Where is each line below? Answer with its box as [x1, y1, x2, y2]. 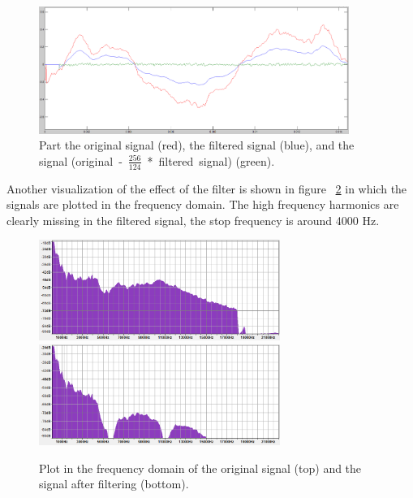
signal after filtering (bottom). [39, 475, 189, 492]
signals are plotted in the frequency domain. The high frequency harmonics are [6, 196, 399, 213]
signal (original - [39, 152, 123, 169]
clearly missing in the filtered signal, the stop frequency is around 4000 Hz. [6, 211, 380, 228]
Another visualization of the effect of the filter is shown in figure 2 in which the [6, 180, 407, 197]
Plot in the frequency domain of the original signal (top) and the [39, 459, 362, 476]
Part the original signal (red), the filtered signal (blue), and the [39, 136, 355, 154]
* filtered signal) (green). [147, 152, 275, 169]
